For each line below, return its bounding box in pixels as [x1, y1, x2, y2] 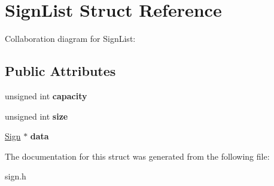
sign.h [5, 170, 26, 182]
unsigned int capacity [5, 89, 87, 102]
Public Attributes [5, 62, 116, 80]
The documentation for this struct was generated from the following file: [5, 150, 270, 162]
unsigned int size [5, 109, 68, 122]
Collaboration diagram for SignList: [5, 32, 136, 45]
